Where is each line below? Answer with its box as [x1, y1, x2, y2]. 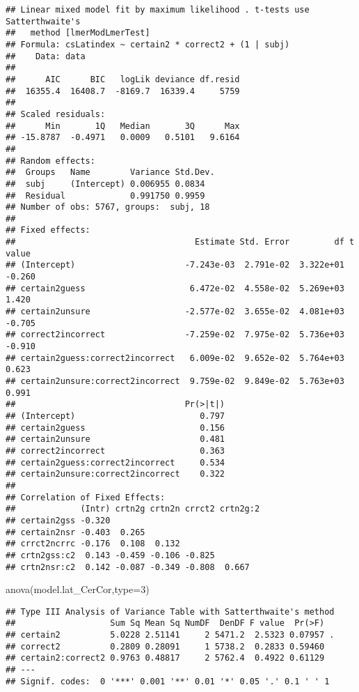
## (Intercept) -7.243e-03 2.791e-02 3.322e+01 [6, 260, 344, 270]
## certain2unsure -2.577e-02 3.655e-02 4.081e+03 [6, 307, 344, 317]
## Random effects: [6, 155, 95, 166]
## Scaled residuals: [6, 109, 106, 119]
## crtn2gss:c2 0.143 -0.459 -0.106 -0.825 [6, 550, 215, 560]
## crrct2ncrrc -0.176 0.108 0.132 [6, 539, 180, 549]
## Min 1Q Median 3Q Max [6, 121, 240, 131]
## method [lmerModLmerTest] [6, 28, 150, 38]
